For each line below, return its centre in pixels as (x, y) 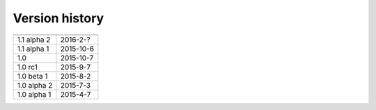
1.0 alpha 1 (34, 94)
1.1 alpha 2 (34, 40)
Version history (58, 18)
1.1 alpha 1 (33, 49)
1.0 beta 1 (32, 76)
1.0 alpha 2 (35, 85)
